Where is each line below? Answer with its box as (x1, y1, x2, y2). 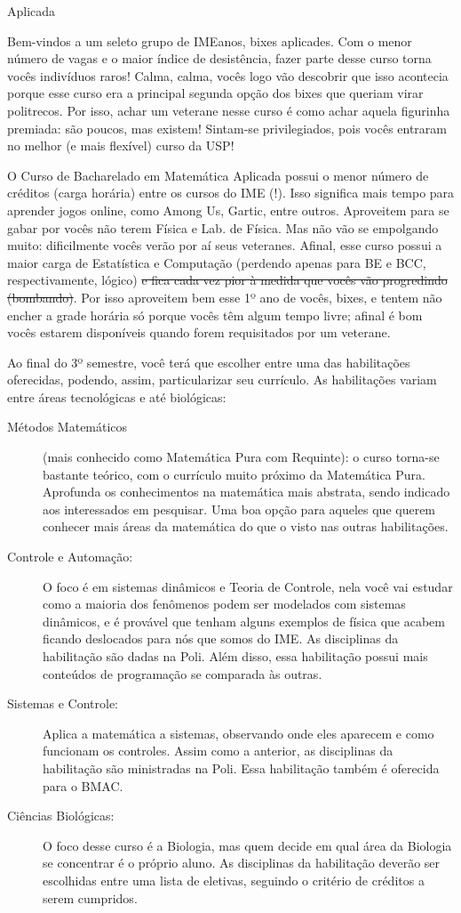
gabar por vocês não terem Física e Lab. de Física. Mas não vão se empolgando (7, 218, 439, 237)
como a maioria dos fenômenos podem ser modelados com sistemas (43, 594, 406, 613)
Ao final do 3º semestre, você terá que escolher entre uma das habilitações (7, 352, 410, 371)
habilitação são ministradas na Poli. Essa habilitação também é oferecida (43, 758, 440, 777)
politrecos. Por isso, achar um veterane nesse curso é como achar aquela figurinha (7, 101, 450, 119)
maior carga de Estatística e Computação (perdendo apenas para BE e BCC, (7, 253, 426, 271)
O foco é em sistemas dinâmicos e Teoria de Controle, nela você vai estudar (43, 577, 453, 595)
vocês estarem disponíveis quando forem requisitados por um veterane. (7, 323, 391, 342)
